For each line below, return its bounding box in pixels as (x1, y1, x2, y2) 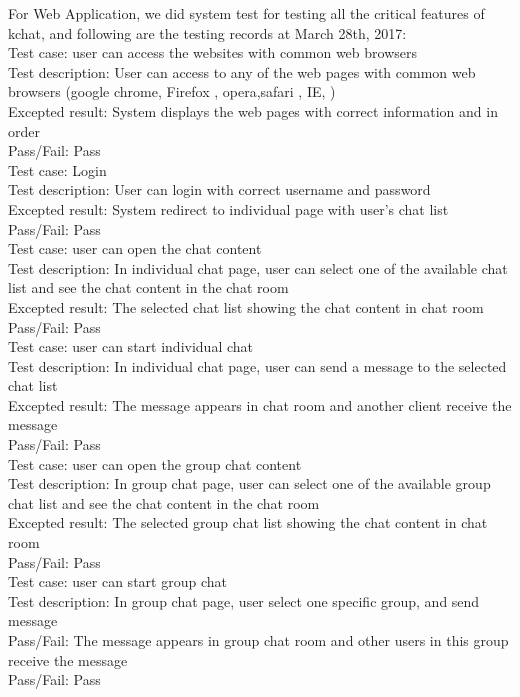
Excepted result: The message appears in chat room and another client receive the (8, 394, 512, 415)
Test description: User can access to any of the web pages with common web (8, 61, 476, 82)
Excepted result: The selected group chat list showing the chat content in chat (8, 512, 488, 533)
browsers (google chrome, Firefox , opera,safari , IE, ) (8, 81, 336, 102)
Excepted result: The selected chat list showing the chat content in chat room (8, 296, 484, 317)
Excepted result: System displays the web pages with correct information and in (8, 100, 498, 121)
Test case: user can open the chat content (8, 238, 262, 259)
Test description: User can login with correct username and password (8, 179, 431, 200)
